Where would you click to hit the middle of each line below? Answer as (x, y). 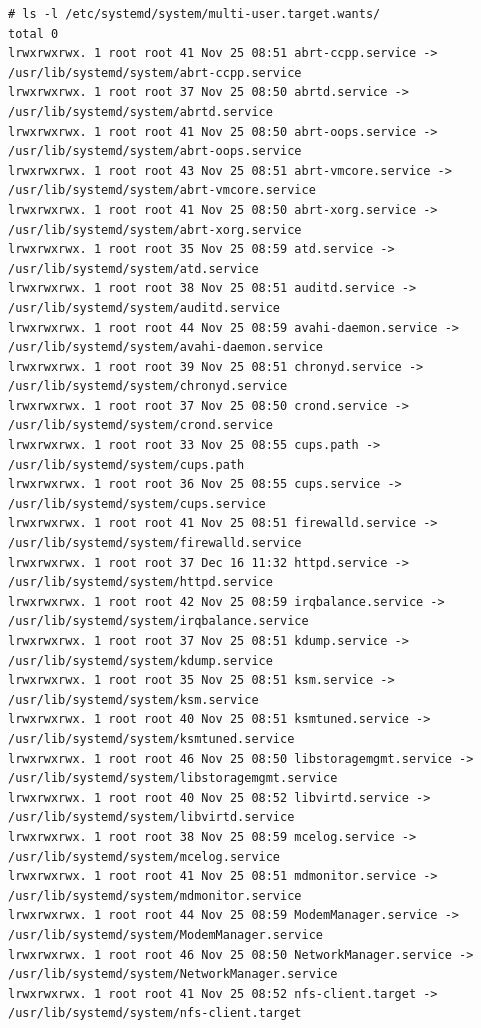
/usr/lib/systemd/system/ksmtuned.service (151, 738)
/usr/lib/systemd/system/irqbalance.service (158, 621)
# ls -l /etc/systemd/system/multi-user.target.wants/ (194, 14)
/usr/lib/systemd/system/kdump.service (140, 660)
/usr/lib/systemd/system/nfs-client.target (155, 1013)
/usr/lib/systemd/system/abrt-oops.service (155, 151)
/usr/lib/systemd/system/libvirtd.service (151, 817)
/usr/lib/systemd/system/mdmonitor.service (155, 895)
